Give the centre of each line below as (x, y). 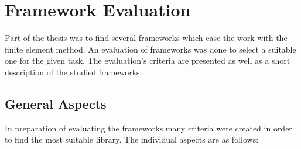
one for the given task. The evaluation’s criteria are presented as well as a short (148, 60)
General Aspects (56, 103)
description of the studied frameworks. (73, 72)
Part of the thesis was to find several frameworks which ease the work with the (146, 38)
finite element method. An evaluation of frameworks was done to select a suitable (150, 49)
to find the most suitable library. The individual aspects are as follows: (132, 139)
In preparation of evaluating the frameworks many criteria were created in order (148, 128)
